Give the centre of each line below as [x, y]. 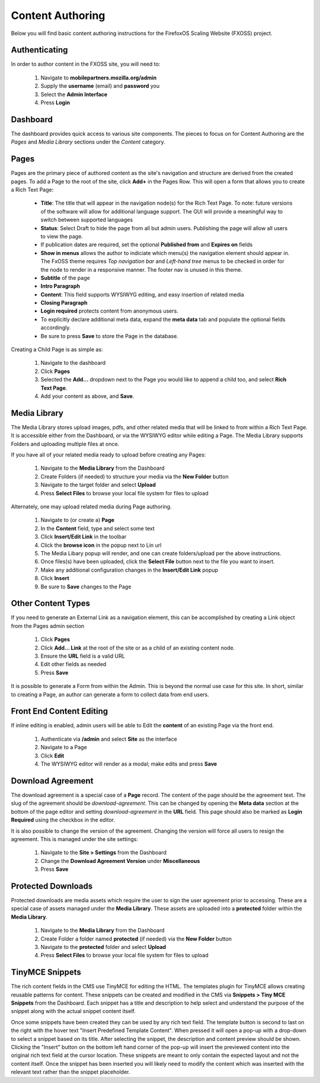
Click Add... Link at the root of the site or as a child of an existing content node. [138, 648]
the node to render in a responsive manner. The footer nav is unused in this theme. [142, 269]
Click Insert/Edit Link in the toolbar [84, 537]
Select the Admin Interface [74, 94]
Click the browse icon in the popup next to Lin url [101, 545]
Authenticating [39, 50]
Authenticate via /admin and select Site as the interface [109, 739]
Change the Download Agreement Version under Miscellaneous [120, 861]
